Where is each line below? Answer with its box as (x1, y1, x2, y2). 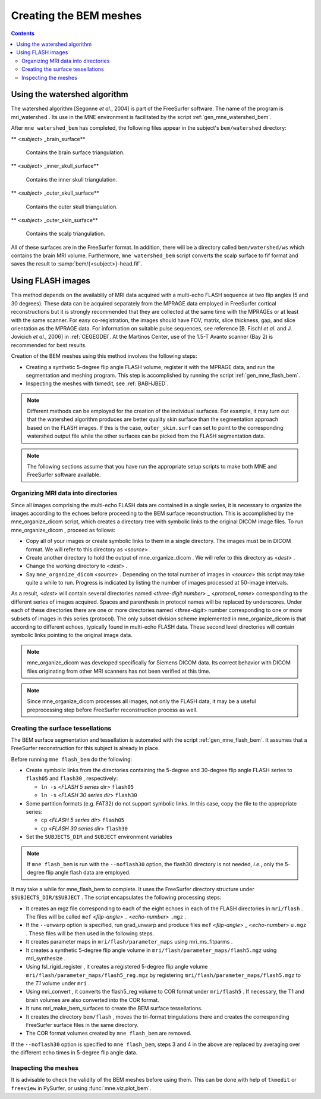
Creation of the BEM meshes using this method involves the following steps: (11, 352, 197, 360)
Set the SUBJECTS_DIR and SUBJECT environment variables (26, 833, 172, 841)
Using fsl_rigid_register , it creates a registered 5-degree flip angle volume (26, 963, 208, 970)
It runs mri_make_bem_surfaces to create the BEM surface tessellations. (26, 1005, 203, 1012)
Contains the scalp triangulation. (26, 230, 105, 238)
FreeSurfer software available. (27, 471, 101, 479)
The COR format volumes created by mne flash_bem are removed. (26, 1030, 191, 1037)
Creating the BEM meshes (11, 9, 142, 22)
